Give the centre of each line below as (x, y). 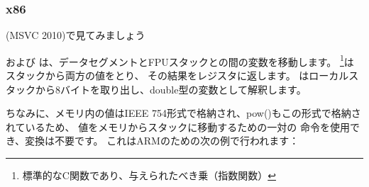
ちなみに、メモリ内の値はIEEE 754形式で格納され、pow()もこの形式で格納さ (183, 113)
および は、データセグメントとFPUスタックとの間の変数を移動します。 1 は (180, 60)
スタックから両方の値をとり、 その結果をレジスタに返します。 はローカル (177, 75)
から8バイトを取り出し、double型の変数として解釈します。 (171, 89)
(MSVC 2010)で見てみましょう (76, 35)
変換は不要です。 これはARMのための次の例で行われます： (162, 141)
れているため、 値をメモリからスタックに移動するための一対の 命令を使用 (178, 126)
